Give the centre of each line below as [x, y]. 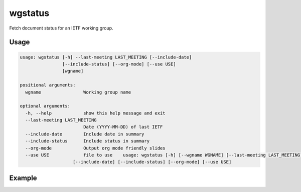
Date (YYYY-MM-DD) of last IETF [123, 127]
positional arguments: [48, 85]
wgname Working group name [78, 92]
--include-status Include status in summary [88, 141]
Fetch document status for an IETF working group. [61, 28]
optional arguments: [45, 106]
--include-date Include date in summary [85, 134]
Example [23, 178]
